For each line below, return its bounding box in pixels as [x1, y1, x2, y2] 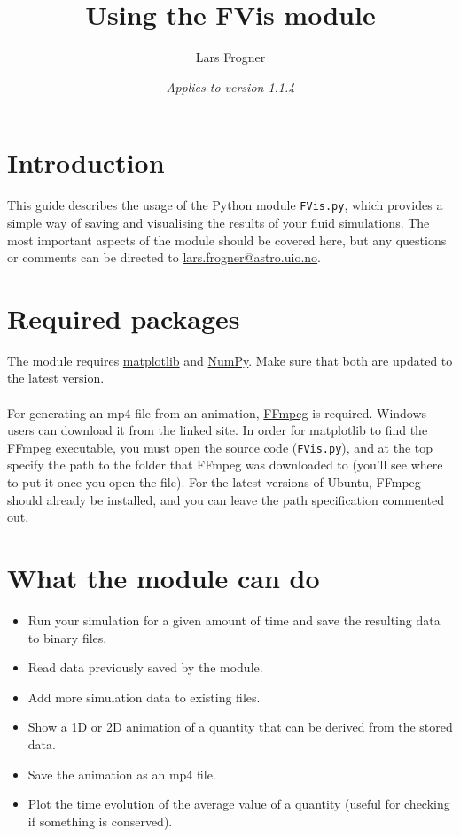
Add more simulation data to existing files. [27, 687, 261, 706]
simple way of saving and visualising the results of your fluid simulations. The [7, 213, 430, 231]
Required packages [7, 299, 240, 336]
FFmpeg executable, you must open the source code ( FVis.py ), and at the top [7, 438, 433, 456]
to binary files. [27, 628, 107, 647]
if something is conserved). [27, 811, 173, 830]
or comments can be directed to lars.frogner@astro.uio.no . [7, 248, 321, 267]
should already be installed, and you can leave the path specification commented [7, 490, 444, 508]
